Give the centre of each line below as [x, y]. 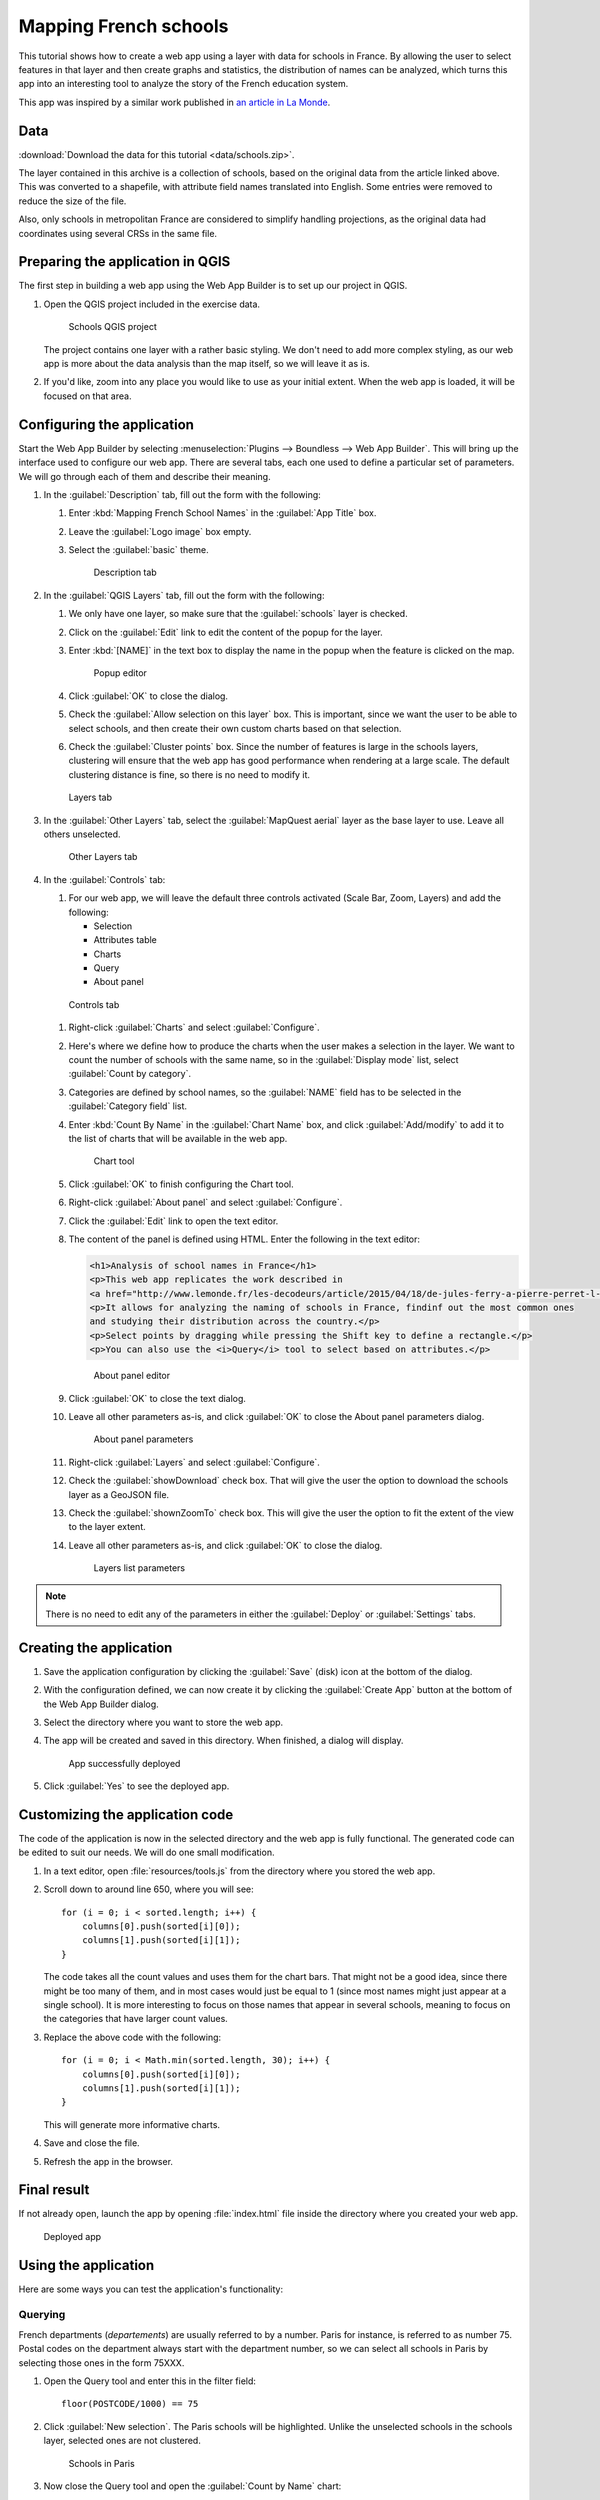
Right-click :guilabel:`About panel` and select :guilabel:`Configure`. [205, 1202]
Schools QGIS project [112, 327]
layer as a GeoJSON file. [119, 1494]
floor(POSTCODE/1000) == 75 [130, 2404]
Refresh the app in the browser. [108, 2161]
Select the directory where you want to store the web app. [163, 1722]
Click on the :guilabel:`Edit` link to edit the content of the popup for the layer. [226, 632]
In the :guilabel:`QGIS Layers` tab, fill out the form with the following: [184, 595]
